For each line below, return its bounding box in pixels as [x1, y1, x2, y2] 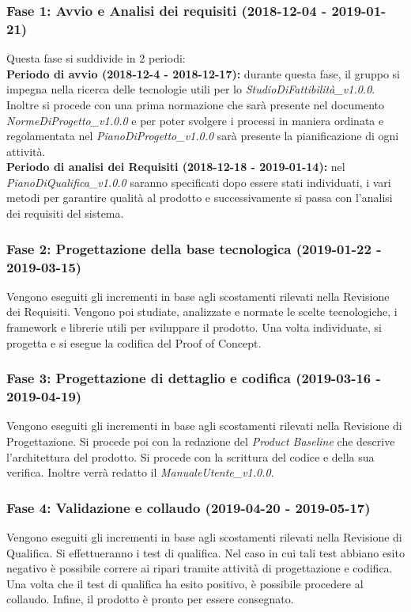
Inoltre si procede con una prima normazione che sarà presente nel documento [6, 96, 384, 112]
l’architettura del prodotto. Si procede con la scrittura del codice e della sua [6, 448, 375, 465]
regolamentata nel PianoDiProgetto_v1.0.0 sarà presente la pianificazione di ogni [6, 127, 399, 144]
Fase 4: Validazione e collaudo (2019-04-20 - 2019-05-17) [6, 497, 371, 517]
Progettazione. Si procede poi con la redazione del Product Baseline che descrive [6, 432, 395, 449]
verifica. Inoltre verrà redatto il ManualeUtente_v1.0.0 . [6, 464, 274, 481]
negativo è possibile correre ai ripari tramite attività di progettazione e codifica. [6, 560, 393, 576]
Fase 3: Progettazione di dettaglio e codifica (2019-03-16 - [6, 368, 381, 388]
